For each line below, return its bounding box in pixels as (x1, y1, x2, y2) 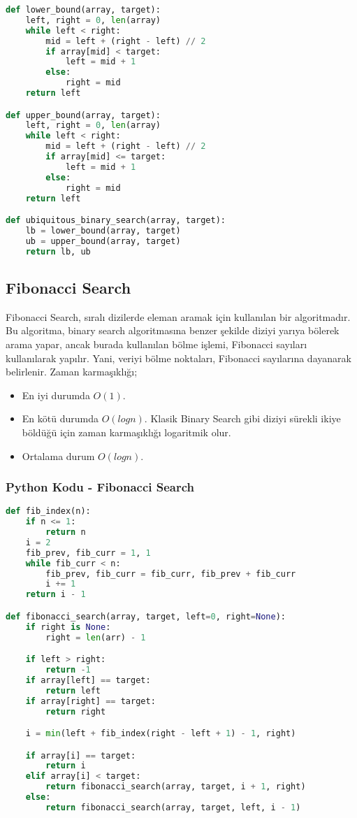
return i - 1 (25, 589, 86, 600)
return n (45, 527, 86, 538)
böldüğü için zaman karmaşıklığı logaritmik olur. (22, 424, 231, 439)
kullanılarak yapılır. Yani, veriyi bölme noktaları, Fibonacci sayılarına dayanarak (6, 350, 351, 365)
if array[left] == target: (25, 675, 151, 685)
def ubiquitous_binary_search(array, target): (6, 215, 226, 226)
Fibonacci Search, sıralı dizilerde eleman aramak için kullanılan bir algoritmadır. (6, 309, 351, 324)
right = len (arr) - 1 (45, 632, 146, 643)
